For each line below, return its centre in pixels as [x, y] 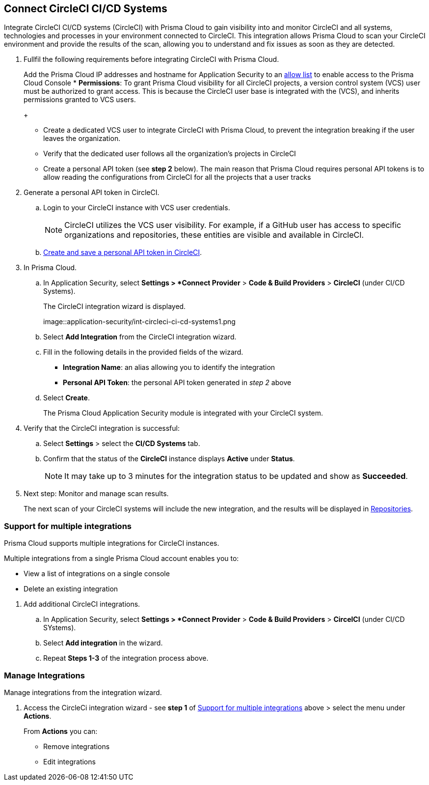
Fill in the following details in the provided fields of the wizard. [143, 352]
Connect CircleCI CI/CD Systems [86, 9]
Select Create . [67, 398]
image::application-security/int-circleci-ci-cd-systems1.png [139, 322]
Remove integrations [77, 746]
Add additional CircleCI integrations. [82, 604]
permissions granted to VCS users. [80, 100]
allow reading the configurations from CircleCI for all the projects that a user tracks [177, 177]
